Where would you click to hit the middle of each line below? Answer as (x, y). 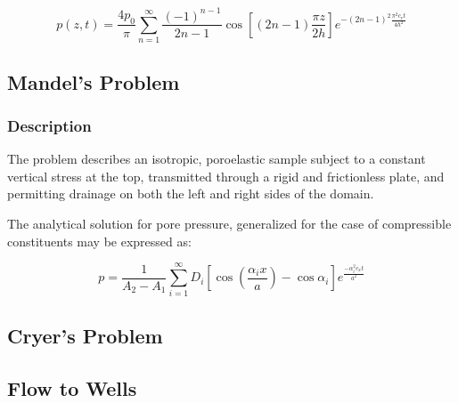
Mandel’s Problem (94, 81)
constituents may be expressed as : (99, 241)
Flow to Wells (72, 387)
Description (49, 125)
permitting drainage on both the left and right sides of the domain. (191, 193)
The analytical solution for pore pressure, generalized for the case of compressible (229, 224)
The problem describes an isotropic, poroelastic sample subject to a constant (217, 159)
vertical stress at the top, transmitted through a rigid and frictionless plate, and (226, 176)
